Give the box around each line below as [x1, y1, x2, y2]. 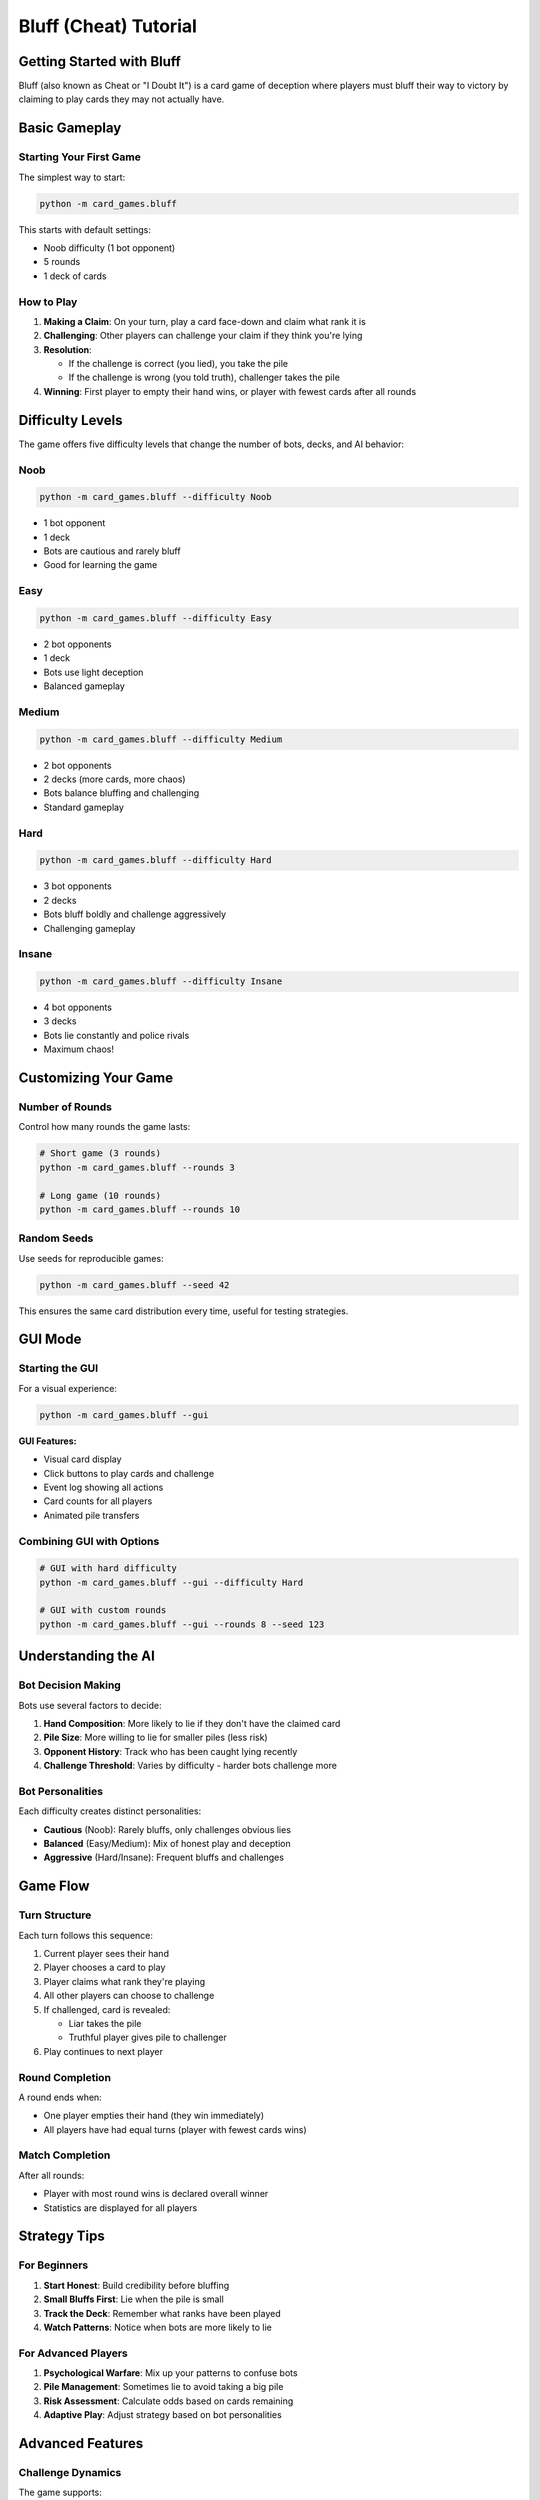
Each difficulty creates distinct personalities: [18, 1805, 202, 1817]
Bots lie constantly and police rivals [43, 1029, 190, 1041]
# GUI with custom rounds [39, 1605, 167, 1616]
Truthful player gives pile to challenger [68, 2031, 227, 2044]
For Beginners [18, 2258, 89, 2272]
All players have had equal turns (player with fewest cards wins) [43, 2123, 307, 2135]
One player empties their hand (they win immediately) [43, 2110, 265, 2122]
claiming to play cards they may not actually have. [18, 93, 225, 105]
